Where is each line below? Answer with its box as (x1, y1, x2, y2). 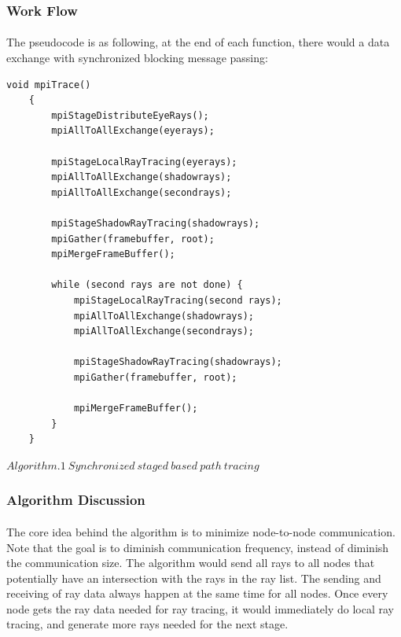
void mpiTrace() (6, 79, 91, 90)
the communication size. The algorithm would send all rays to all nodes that (6, 554, 375, 571)
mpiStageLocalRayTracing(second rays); (73, 294, 282, 306)
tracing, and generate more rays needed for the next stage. (6, 616, 289, 632)
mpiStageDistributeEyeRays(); (51, 109, 209, 121)
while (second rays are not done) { (51, 279, 243, 291)
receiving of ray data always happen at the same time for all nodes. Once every (6, 585, 388, 602)
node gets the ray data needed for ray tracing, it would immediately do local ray (6, 600, 394, 617)
